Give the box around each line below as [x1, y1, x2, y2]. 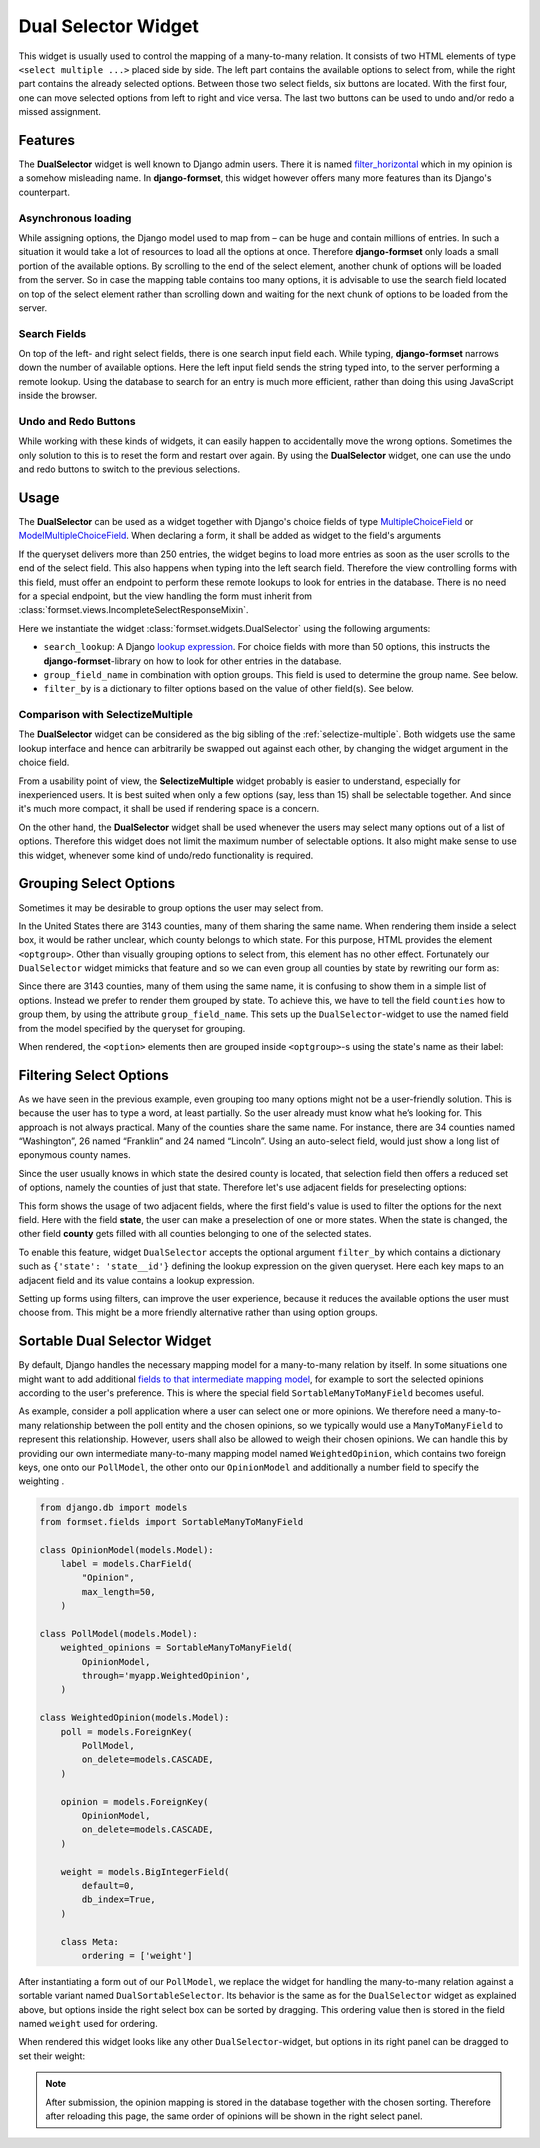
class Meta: [60, 1936, 120, 1947]
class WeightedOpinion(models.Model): [39, 1712, 230, 1724]
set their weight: [18, 2050, 85, 2062]
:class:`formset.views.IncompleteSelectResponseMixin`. [18, 604, 249, 616]
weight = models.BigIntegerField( [60, 1866, 230, 1877]
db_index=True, [81, 1894, 157, 1905]
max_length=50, [81, 1586, 157, 1597]
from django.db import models [39, 1502, 188, 1514]
